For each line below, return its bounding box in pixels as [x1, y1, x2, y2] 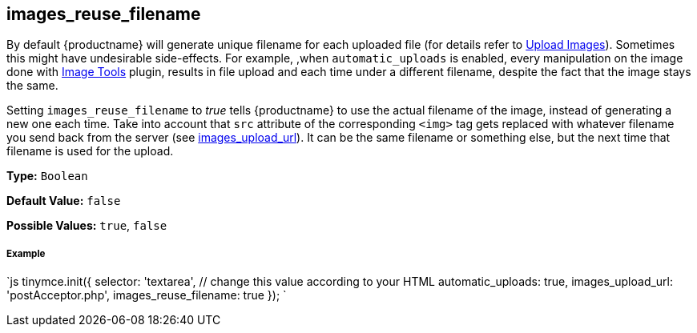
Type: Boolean [6, 169, 88, 183]
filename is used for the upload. [6, 144, 174, 158]
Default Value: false [6, 194, 121, 208]
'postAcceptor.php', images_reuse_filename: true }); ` [6, 288, 287, 303]
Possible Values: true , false [6, 219, 167, 233]
